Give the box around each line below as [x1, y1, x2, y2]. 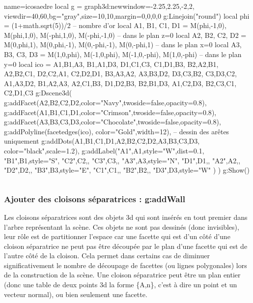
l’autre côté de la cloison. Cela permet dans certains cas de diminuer [4, 250, 210, 261]
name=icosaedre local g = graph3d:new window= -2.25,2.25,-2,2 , [4, 1, 195, 11]
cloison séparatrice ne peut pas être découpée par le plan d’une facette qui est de [4, 241, 248, 251]
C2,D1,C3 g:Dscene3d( [4, 88, 72, 98]
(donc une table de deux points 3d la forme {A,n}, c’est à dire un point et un [4, 279, 237, 290]
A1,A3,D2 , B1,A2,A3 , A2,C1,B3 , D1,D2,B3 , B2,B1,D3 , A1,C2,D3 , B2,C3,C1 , [4, 78, 237, 88]
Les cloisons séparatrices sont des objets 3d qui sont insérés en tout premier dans [4, 212, 248, 222]
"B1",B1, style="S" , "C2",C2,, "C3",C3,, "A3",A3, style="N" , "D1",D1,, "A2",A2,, [4, 155, 241, 165]
